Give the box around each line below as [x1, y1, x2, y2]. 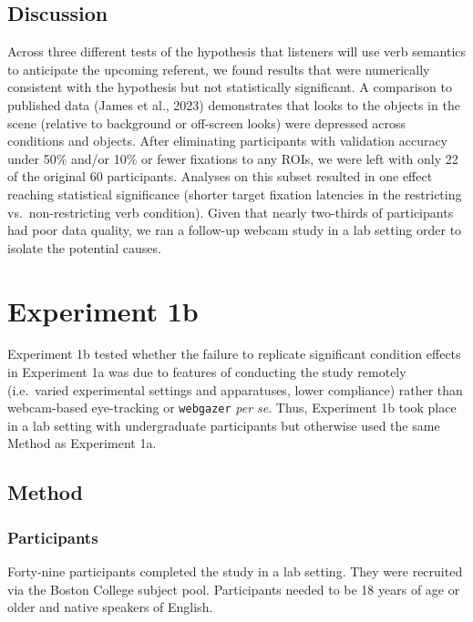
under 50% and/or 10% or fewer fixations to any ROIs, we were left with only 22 [7, 148, 458, 168]
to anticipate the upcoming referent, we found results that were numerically [7, 59, 430, 78]
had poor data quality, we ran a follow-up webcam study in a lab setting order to [7, 220, 462, 240]
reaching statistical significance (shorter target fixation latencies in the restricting [7, 184, 462, 203]
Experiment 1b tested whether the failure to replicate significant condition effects [7, 344, 461, 363]
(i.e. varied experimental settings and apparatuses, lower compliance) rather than [7, 380, 463, 399]
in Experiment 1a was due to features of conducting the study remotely [7, 362, 406, 382]
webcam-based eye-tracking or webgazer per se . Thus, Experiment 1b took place [7, 398, 457, 417]
